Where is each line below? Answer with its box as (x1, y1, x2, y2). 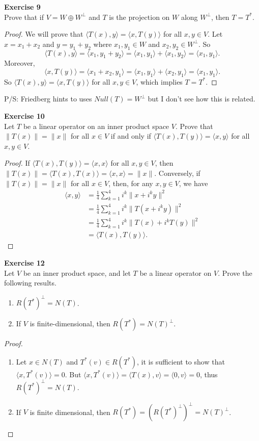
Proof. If (4, 158, 30, 168)
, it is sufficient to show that (137, 356, 225, 367)
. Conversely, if (154, 167, 200, 178)
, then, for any (108, 177, 153, 188)
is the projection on (109, 11, 170, 22)
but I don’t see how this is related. (148, 93, 255, 104)
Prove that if (4, 11, 44, 22)
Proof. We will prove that (4, 29, 83, 39)
